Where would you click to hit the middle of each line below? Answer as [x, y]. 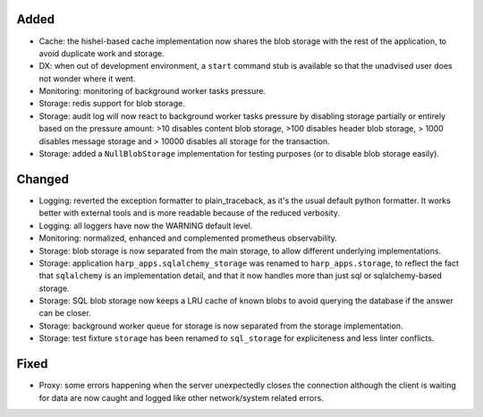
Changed [42, 179]
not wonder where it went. [87, 78]
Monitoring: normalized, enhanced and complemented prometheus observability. [188, 238]
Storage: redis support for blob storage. [112, 104]
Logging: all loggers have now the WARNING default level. [146, 226]
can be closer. [65, 313]
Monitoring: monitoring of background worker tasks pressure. [153, 91]
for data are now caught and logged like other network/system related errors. [181, 397]
